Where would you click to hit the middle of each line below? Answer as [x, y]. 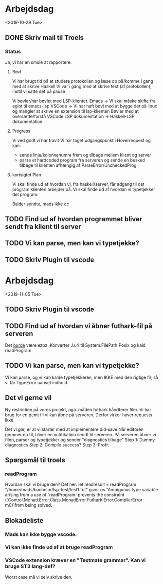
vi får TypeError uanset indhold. [37, 382]
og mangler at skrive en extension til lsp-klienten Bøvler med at [75, 111]
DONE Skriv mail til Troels [45, 38]
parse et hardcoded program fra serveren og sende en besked [82, 160]
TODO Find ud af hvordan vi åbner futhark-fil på [79, 326]
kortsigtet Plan [27, 175]
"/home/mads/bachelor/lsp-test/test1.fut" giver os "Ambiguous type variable [81, 490]
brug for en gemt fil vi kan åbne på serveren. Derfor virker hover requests [79, 415]
